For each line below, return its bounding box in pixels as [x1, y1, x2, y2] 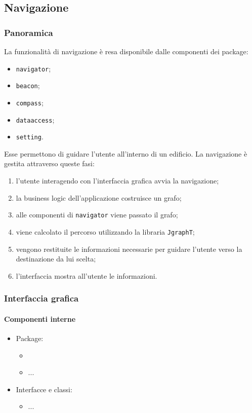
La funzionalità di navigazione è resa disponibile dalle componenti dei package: [4, 46, 248, 56]
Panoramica [4, 26, 53, 39]
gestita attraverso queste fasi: [4, 158, 95, 169]
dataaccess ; [16, 114, 55, 125]
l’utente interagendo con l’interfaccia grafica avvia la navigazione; [16, 175, 219, 186]
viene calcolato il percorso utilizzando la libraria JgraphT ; [16, 226, 195, 237]
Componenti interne [4, 313, 76, 324]
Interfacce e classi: [16, 384, 72, 394]
